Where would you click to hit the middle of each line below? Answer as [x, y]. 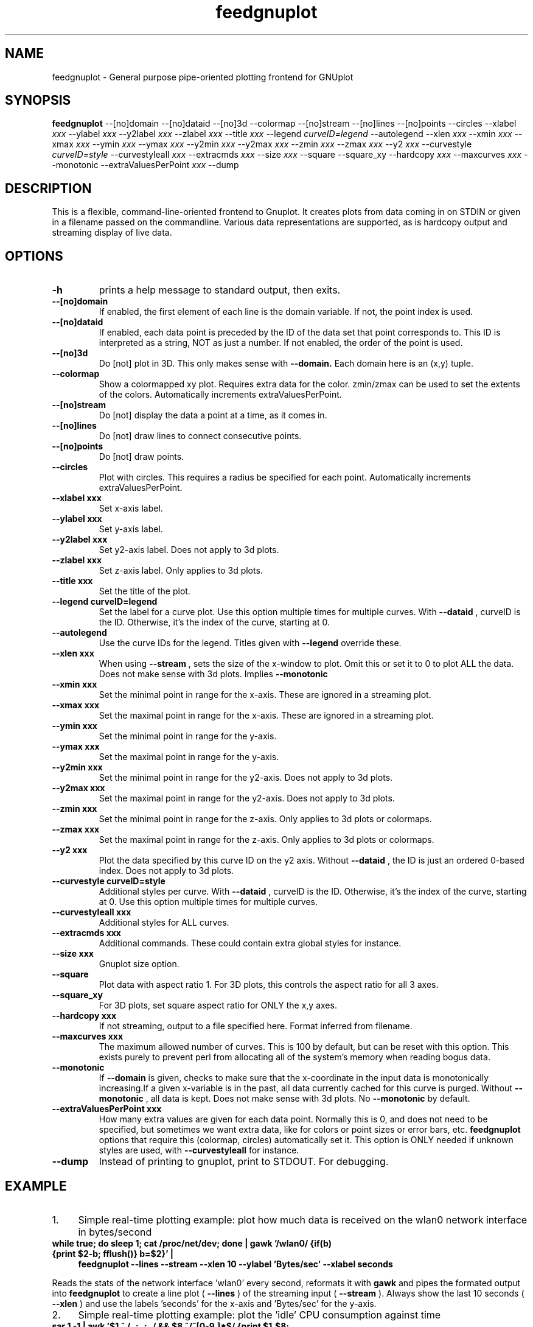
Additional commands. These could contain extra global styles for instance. [250, 943]
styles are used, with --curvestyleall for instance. [199, 1150]
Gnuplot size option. [139, 964]
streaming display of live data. [112, 233]
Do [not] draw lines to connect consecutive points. [200, 436]
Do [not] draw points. [141, 457]
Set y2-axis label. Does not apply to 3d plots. [189, 550]
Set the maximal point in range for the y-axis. [189, 757]
